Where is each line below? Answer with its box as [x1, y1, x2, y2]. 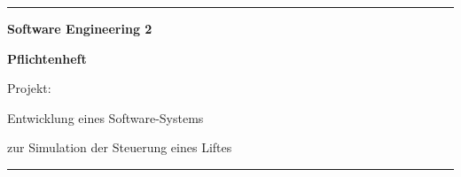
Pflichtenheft [7, 49, 87, 67]
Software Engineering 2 [7, 19, 152, 37]
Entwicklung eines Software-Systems [7, 108, 204, 127]
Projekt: [7, 79, 51, 97]
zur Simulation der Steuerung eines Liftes [7, 138, 232, 157]
